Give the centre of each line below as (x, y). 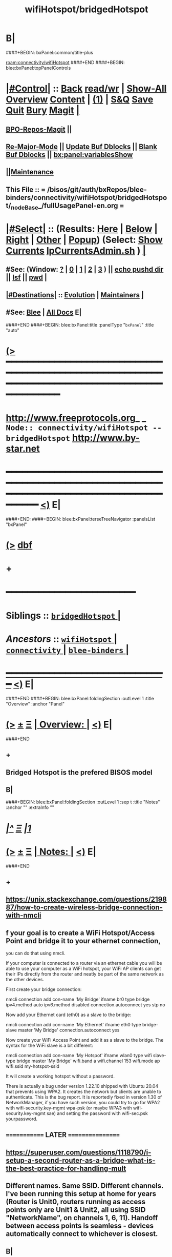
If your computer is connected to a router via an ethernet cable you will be (84, 963)
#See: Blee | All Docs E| (44, 312)
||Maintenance (30, 172)
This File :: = (26, 189)
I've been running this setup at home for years (81, 1194)
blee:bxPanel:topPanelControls (38, 68)
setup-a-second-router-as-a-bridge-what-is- (81, 1160)
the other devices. (25, 980)
